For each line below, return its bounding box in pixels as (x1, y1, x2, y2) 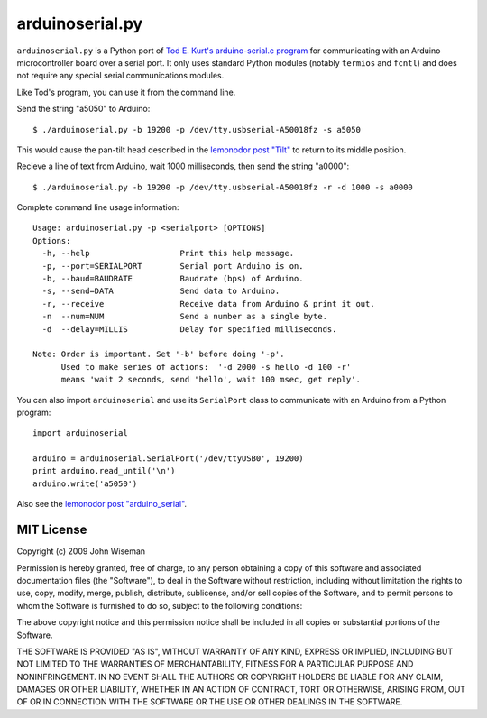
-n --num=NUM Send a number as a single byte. (41, 311, 328, 322)
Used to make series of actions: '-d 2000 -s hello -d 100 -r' (60, 362, 352, 372)
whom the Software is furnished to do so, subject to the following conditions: (16, 600, 303, 611)
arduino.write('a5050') (32, 478, 138, 489)
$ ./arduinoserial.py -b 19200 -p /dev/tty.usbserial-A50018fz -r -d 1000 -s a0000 (32, 181, 414, 192)
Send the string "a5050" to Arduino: (16, 104, 151, 115)
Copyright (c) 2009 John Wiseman (16, 546, 146, 557)
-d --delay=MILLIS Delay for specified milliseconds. (41, 324, 337, 334)
